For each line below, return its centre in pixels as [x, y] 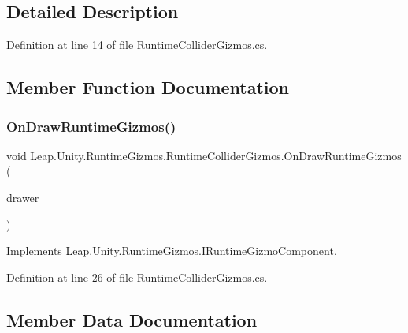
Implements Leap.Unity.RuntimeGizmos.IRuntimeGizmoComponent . [172, 251]
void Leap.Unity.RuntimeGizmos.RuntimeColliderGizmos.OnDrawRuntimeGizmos [204, 155]
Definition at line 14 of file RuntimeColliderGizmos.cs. [137, 45]
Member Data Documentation [132, 319]
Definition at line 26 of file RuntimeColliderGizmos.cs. [137, 277]
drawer [23, 197]
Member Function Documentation [148, 87]
